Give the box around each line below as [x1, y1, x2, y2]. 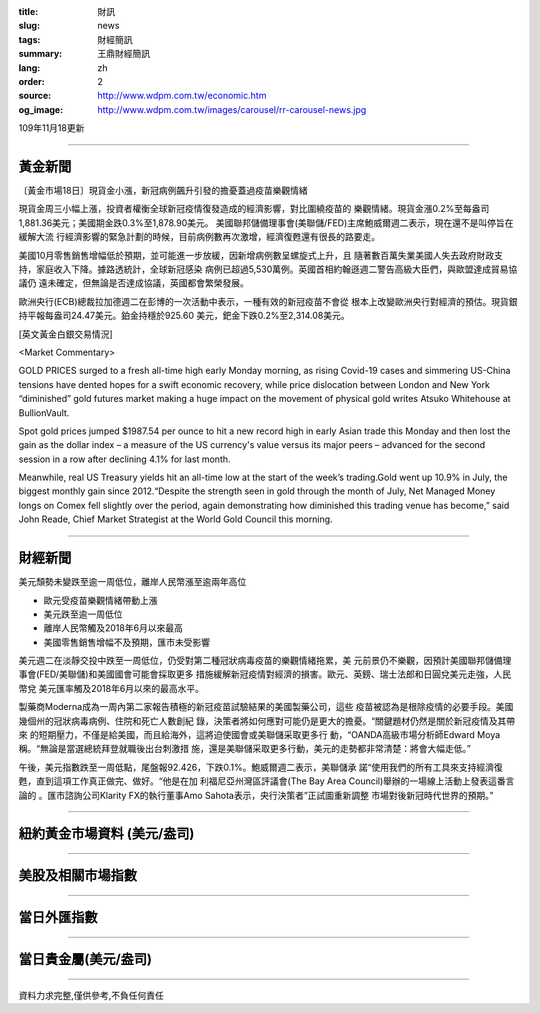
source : [18, 90, 52, 102]
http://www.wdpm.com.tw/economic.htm [97, 90, 267, 102]
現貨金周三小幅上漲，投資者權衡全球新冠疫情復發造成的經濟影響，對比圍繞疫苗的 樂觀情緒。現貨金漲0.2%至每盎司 [18, 203, 490, 215]
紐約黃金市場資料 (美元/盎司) [18, 825, 195, 842]
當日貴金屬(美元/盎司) [18, 951, 152, 968]
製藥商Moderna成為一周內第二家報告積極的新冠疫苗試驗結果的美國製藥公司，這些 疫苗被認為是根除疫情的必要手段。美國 [18, 701, 514, 713]
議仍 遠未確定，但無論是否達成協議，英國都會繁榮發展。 [18, 277, 249, 289]
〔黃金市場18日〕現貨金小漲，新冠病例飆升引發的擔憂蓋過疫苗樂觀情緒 [18, 185, 309, 197]
